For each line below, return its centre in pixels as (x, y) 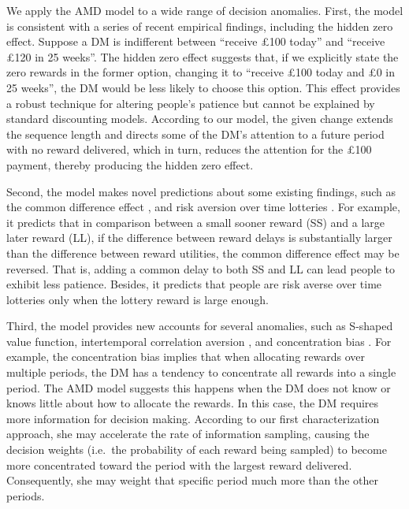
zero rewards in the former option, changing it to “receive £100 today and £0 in (201, 72)
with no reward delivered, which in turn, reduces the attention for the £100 (189, 149)
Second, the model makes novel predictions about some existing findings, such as (201, 191)
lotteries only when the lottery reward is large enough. (138, 299)
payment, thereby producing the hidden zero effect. (130, 164)
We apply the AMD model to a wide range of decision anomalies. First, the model (205, 10)
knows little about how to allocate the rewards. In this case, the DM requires (193, 403)
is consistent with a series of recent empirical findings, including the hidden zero (200, 26)
